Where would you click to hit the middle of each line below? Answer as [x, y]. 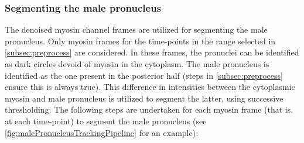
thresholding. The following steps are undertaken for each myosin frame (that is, [149, 109]
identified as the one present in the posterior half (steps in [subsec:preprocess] [144, 75]
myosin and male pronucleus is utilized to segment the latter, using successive [144, 98]
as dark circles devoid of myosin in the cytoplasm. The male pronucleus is [137, 64]
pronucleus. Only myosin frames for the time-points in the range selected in [140, 41]
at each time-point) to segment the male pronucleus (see [106, 121]
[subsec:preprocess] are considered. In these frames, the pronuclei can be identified [152, 52]
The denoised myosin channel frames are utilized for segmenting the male [136, 29]
